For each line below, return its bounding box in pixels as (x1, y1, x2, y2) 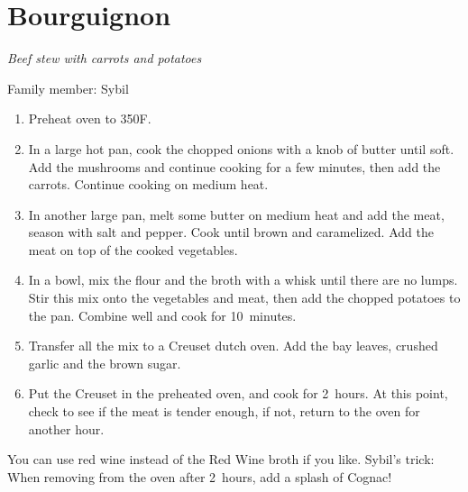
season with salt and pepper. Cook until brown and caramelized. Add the (28, 223, 434, 241)
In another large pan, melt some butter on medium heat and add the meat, (28, 205, 445, 223)
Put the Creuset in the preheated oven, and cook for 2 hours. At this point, (28, 384, 448, 403)
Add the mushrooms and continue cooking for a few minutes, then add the (28, 157, 441, 176)
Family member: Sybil (7, 78, 129, 97)
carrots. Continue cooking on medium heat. (28, 175, 269, 194)
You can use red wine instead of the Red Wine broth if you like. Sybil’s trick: (7, 450, 435, 469)
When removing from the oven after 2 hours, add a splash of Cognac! (7, 467, 392, 486)
